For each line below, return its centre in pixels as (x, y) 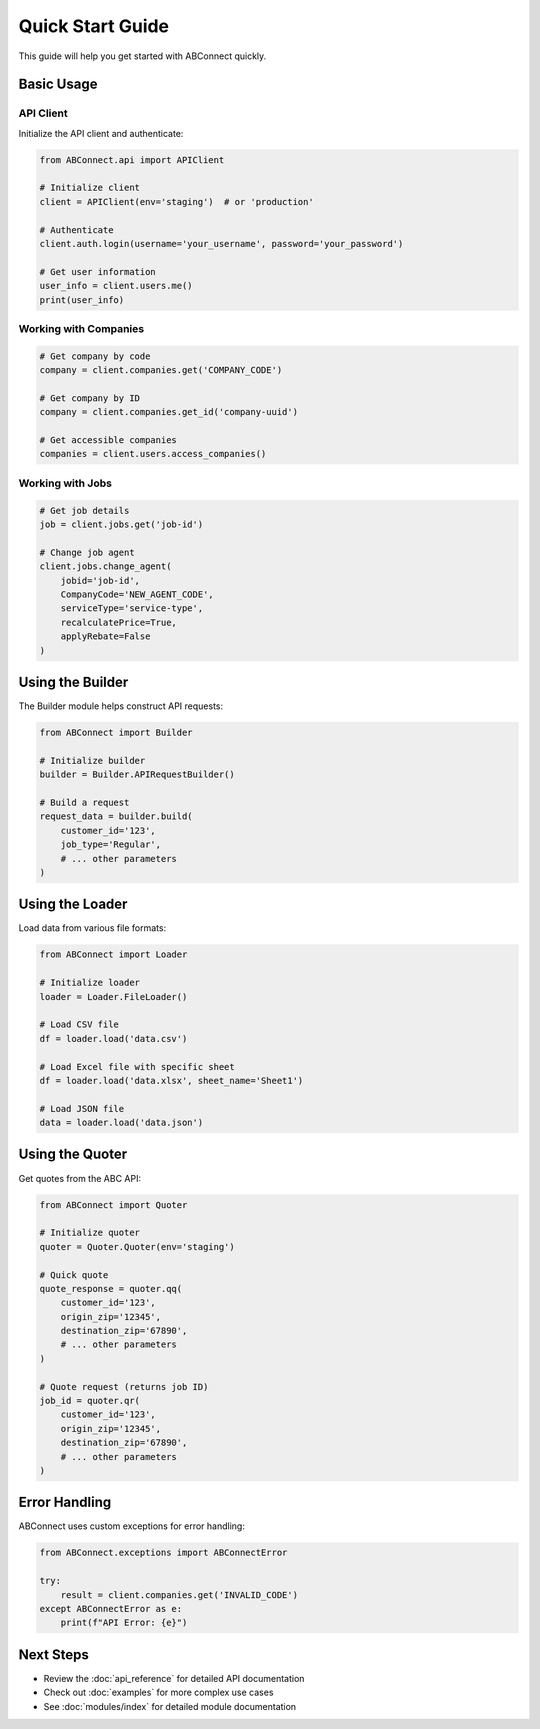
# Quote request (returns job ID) (124, 1386)
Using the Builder (73, 681)
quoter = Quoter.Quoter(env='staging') (137, 1246)
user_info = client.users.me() (116, 286)
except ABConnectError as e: (111, 1609)
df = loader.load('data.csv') (113, 1038)
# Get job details (84, 510)
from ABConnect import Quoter (113, 1204)
